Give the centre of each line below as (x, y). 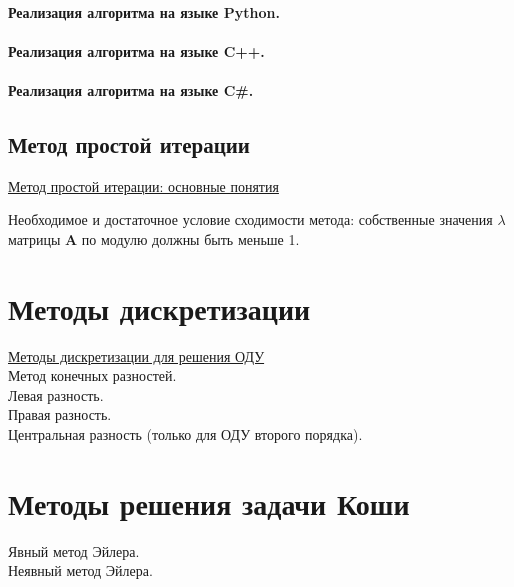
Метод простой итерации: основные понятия (143, 185)
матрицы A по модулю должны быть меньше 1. (154, 238)
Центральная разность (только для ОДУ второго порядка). (185, 434)
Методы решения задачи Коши (209, 502)
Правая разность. (60, 414)
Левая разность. (56, 394)
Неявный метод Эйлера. (80, 570)
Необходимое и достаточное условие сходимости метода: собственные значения (250, 219)
